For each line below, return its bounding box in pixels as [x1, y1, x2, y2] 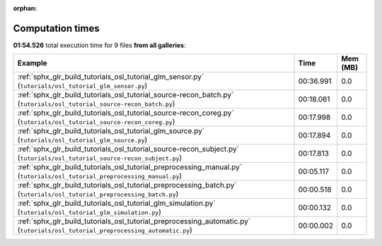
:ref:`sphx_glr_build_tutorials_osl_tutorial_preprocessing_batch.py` [17, 180, 237, 190]
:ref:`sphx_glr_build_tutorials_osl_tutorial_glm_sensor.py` [17, 72, 204, 82]
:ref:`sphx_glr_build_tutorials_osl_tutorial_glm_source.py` [17, 126, 205, 136]
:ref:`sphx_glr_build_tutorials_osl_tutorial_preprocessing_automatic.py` [17, 216, 251, 226]
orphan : [13, 4, 37, 12]
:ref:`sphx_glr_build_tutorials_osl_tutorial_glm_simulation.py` [17, 198, 216, 208]
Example [17, 59, 47, 68]
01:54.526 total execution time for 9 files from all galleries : [13, 41, 186, 49]
